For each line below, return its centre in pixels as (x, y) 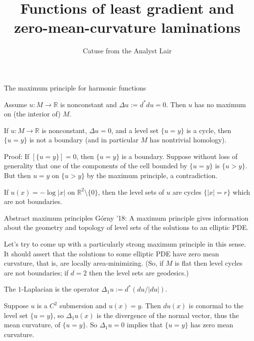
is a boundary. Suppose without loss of (180, 156)
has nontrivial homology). (188, 140)
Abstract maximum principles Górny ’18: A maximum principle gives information (126, 217)
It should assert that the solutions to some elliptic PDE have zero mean (112, 253)
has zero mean (212, 325)
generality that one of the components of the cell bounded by (96, 166)
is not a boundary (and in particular (84, 140)
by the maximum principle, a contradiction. (152, 175)
